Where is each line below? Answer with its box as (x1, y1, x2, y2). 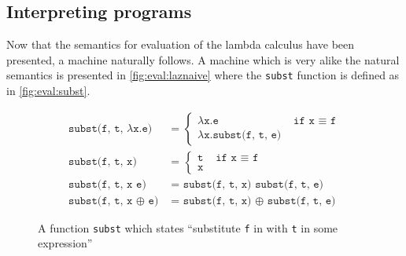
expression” (38, 235, 93, 251)
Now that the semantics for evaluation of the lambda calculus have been (6, 36, 355, 53)
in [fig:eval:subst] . (6, 82, 90, 99)
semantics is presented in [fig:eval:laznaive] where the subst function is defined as (6, 67, 400, 83)
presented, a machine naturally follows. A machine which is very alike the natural (6, 51, 400, 68)
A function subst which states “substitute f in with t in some (38, 219, 338, 236)
